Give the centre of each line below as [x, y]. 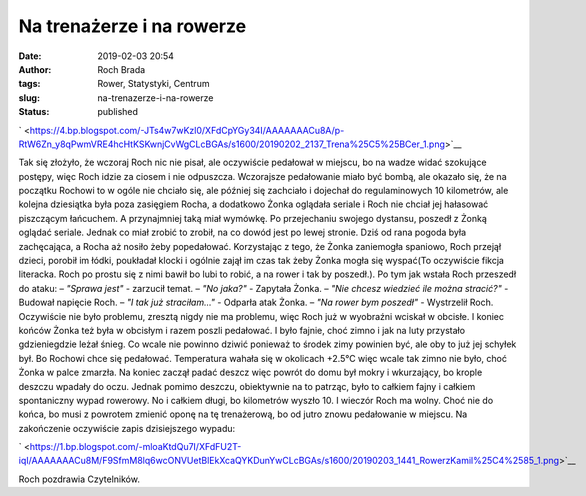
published [118, 112]
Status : [34, 112]
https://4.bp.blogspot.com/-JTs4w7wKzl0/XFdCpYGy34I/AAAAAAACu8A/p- [187, 130]
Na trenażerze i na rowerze [132, 26]
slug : [29, 97]
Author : [35, 69]
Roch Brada [121, 69]
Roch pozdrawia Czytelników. [79, 479]
